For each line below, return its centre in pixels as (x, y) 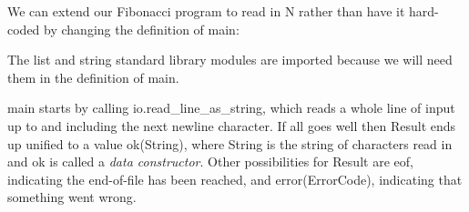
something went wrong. (72, 197)
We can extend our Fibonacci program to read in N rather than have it (206, 11)
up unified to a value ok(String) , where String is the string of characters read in (230, 143)
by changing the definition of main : (142, 29)
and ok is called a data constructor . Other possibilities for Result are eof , (210, 162)
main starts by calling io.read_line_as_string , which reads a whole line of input (231, 108)
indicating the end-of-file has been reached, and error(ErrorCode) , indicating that (235, 179)
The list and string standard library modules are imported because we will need (230, 60)
